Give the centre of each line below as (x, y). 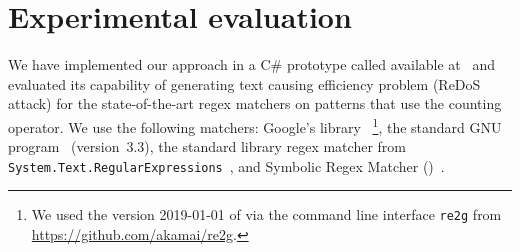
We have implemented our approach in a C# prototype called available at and (252, 64)
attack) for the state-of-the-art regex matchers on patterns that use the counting (255, 103)
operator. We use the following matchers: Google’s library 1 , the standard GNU (255, 125)
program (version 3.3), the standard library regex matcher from (207, 146)
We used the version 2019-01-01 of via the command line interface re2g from (266, 214)
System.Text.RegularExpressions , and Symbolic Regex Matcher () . (226, 165)
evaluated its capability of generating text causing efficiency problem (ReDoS (244, 83)
